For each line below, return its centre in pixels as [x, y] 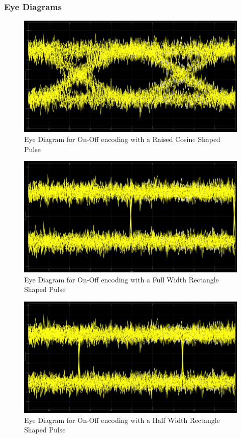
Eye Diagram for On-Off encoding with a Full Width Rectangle [122, 279]
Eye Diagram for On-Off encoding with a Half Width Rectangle [122, 420]
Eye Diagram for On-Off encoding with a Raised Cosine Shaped [122, 139]
